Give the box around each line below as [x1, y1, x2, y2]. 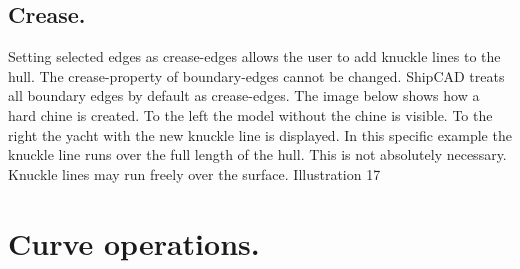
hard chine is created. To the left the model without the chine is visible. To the [8, 104, 493, 125]
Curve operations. [8, 222, 260, 263]
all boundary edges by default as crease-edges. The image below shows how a [8, 85, 480, 106]
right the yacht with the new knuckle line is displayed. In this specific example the [8, 124, 512, 145]
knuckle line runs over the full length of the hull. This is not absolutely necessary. [8, 144, 507, 165]
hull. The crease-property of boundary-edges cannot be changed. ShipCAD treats [8, 65, 505, 86]
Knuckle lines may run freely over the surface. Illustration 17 [8, 163, 381, 184]
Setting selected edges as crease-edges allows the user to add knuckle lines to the [8, 46, 501, 67]
